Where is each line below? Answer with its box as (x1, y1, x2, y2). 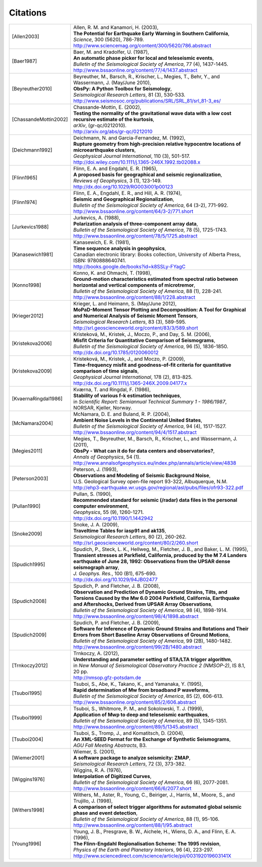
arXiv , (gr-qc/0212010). (73, 122, 127, 129)
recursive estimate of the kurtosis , (73, 116, 155, 122)
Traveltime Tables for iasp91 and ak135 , (73, 527, 166, 534)
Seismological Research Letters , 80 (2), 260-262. (73, 533, 187, 540)
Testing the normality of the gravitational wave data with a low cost (73, 110, 231, 117)
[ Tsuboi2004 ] (12, 736, 44, 743)
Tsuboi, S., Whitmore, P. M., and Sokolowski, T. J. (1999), (73, 705, 204, 712)
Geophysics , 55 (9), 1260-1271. (73, 509, 144, 515)
